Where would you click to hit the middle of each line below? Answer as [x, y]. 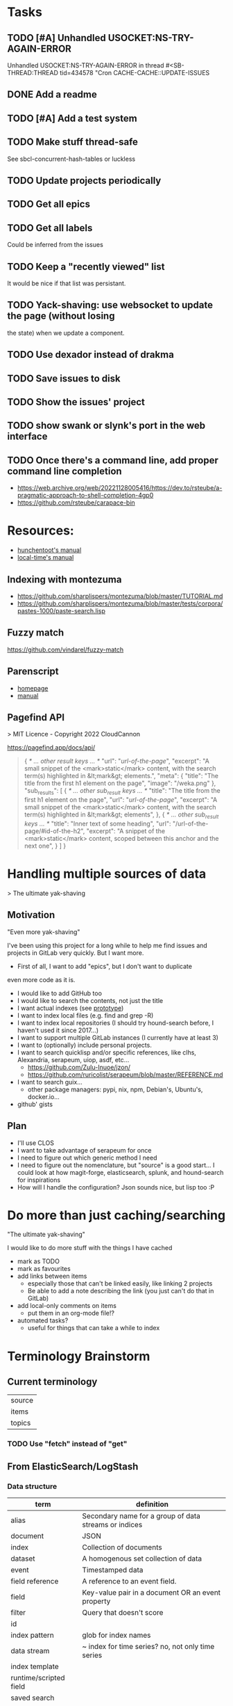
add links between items [52, 1276]
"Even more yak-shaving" [44, 932]
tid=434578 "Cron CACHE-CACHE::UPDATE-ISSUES [135, 73]
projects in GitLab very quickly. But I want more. [76, 953]
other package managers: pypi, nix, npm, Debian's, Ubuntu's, [115, 1089]
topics [21, 1423]
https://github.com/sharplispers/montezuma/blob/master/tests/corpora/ [120, 603]
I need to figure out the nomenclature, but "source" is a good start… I [116, 1165]
